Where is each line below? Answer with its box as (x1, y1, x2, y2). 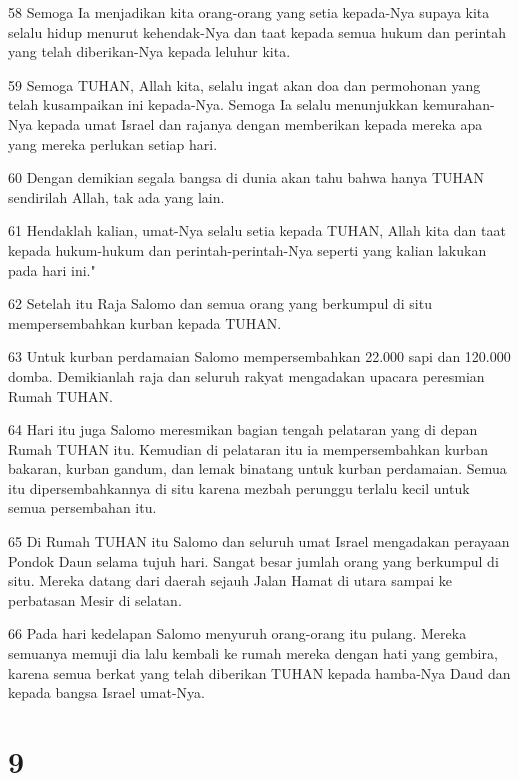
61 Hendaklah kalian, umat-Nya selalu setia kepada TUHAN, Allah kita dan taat (8, 220, 506, 241)
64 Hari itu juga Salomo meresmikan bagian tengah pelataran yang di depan (8, 419, 478, 440)
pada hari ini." (8, 259, 96, 280)
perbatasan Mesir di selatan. (8, 589, 182, 610)
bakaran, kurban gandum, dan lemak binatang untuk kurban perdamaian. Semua (8, 458, 507, 479)
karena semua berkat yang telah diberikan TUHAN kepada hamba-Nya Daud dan (8, 662, 511, 683)
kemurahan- (422, 94, 495, 115)
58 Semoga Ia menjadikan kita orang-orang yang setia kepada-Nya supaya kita (8, 2, 490, 22)
